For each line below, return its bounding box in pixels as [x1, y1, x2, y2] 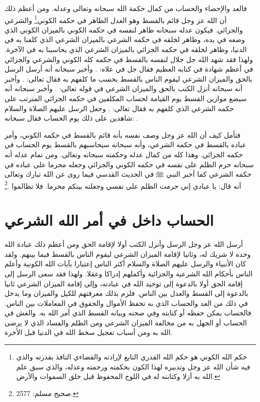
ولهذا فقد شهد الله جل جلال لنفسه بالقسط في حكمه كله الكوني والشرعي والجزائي [4, 54, 253, 64]
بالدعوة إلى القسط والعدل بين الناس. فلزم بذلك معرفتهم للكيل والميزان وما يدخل [4, 288, 249, 298]
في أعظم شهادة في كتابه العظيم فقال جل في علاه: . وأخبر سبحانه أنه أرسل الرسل [4, 64, 254, 74]
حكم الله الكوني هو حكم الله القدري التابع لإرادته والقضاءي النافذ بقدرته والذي [16, 351, 247, 362]
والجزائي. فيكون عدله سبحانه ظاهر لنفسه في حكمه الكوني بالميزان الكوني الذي [4, 24, 243, 35]
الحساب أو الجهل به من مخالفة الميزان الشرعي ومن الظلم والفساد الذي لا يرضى [4, 317, 247, 327]
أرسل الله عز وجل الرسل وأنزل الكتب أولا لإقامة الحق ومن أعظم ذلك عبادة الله [4, 239, 243, 249]
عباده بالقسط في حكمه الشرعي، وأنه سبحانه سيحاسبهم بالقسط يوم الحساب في [4, 139, 247, 150]
